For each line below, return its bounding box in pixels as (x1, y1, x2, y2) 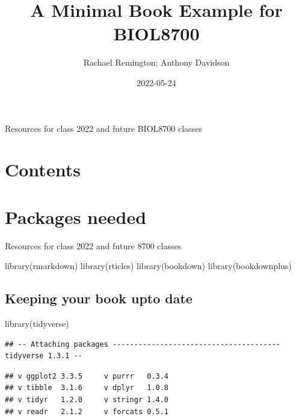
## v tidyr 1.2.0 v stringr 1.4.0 (5, 395, 169, 404)
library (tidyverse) (5, 317, 69, 329)
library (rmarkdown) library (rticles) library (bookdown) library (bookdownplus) (5, 259, 292, 272)
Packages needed (5, 204, 147, 229)
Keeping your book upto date (5, 289, 193, 308)
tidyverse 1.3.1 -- (5, 352, 82, 361)
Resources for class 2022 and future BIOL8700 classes (5, 122, 202, 134)
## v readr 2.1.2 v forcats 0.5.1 (5, 407, 169, 416)
